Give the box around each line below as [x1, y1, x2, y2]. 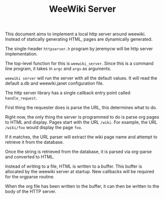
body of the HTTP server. [5, 189, 56, 195]
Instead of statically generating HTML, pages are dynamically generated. [5, 36, 153, 42]
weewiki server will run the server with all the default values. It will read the [5, 75, 158, 81]
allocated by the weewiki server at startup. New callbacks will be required [5, 169, 155, 174]
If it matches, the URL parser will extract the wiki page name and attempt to [5, 134, 158, 140]
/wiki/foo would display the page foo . [5, 124, 82, 130]
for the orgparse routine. [5, 174, 55, 180]
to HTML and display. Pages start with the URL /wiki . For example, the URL [5, 119, 158, 125]
